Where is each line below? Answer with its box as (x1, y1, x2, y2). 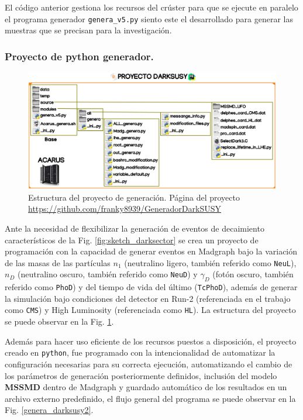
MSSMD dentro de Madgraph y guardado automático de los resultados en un (5, 381, 287, 393)
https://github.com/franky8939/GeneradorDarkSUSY (28, 202, 221, 215)
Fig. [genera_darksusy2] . (5, 404, 94, 416)
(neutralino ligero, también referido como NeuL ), (124, 256, 297, 268)
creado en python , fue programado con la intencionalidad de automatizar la (5, 346, 276, 359)
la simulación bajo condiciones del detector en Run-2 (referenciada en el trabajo (5, 292, 291, 304)
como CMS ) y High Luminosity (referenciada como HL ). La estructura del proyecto (5, 304, 296, 316)
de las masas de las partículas (5, 256, 111, 268)
